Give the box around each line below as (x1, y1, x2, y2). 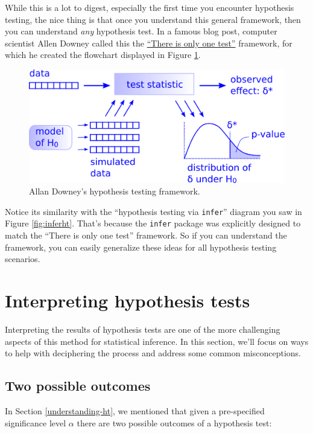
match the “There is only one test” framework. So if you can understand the (5, 229, 287, 242)
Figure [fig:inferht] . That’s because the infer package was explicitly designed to (5, 217, 301, 229)
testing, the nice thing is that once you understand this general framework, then (5, 13, 301, 25)
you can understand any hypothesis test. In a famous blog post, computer (5, 25, 277, 37)
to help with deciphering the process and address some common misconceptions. (5, 347, 302, 359)
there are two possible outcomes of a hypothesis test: (77, 416, 272, 429)
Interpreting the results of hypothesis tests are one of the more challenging (5, 322, 280, 335)
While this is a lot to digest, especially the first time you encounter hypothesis (5, 1, 294, 13)
